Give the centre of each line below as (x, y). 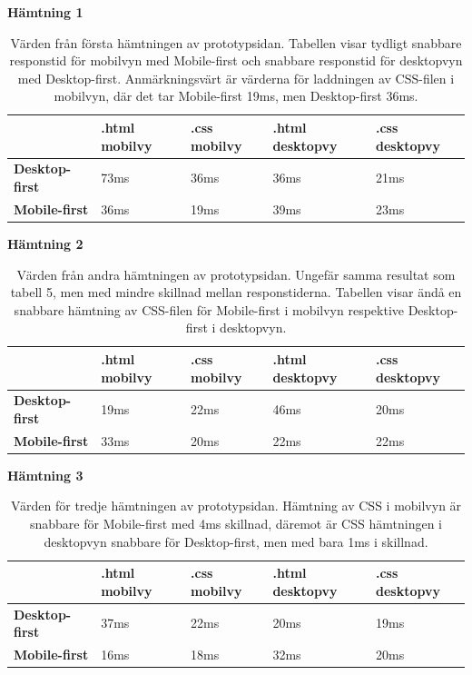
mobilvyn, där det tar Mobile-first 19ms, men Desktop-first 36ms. (236, 96)
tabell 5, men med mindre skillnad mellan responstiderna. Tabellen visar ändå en (236, 292)
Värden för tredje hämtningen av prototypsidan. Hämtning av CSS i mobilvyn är (236, 506)
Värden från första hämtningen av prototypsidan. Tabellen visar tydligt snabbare (236, 42)
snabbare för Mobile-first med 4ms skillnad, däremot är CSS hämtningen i (236, 524)
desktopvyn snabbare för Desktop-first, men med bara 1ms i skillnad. (236, 541)
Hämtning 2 (45, 243)
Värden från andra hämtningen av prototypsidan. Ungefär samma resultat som (236, 274)
